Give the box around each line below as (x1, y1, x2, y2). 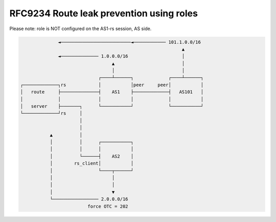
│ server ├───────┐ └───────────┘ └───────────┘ (20, 104, 204, 109)
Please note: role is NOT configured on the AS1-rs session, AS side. (9, 26, 152, 32)
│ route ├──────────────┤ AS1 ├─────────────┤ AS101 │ (20, 89, 204, 95)
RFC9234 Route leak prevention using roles (9, 8, 198, 19)
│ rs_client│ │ (50, 161, 134, 166)
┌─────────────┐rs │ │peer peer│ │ (20, 82, 204, 88)
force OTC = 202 (87, 203, 128, 209)
